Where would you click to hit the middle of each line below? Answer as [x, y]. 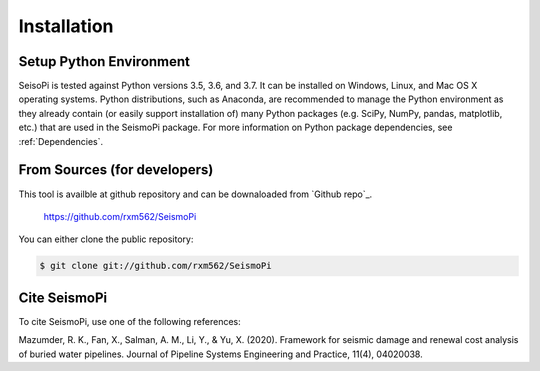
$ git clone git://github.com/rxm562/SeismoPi [155, 266]
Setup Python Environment [104, 61]
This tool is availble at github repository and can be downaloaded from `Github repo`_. [195, 194]
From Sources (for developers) [116, 170]
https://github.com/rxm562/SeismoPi [120, 216]
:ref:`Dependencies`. [61, 141]
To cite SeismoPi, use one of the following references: [130, 321]
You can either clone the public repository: [106, 239]
